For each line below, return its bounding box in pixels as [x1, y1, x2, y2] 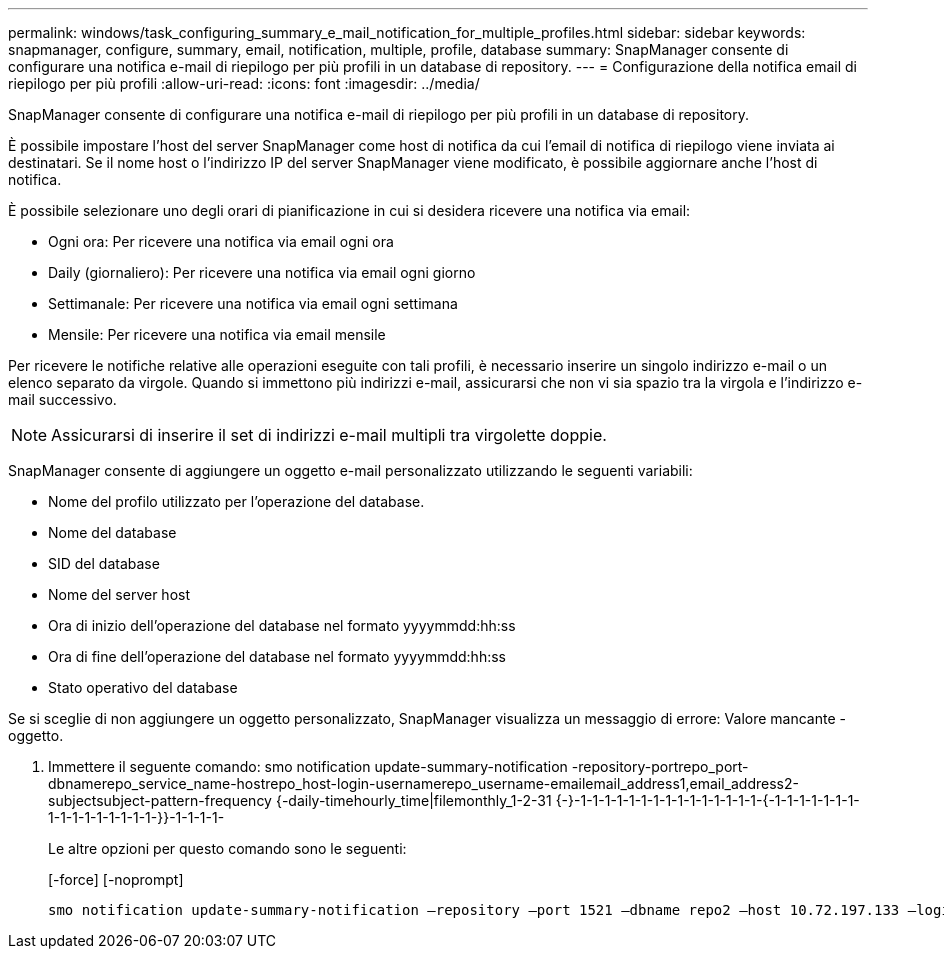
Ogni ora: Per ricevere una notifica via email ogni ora [48, 233, 394, 250]
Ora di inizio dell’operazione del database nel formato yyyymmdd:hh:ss [48, 617, 516, 634]
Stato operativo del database [48, 679, 238, 696]
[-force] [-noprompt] [48, 871, 184, 888]
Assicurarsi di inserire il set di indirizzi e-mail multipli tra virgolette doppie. [51, 425, 607, 445]
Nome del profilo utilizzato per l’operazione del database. [48, 493, 425, 510]
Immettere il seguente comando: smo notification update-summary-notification [48, 758, 568, 775]
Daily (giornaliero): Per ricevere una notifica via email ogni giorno [48, 264, 476, 281]
